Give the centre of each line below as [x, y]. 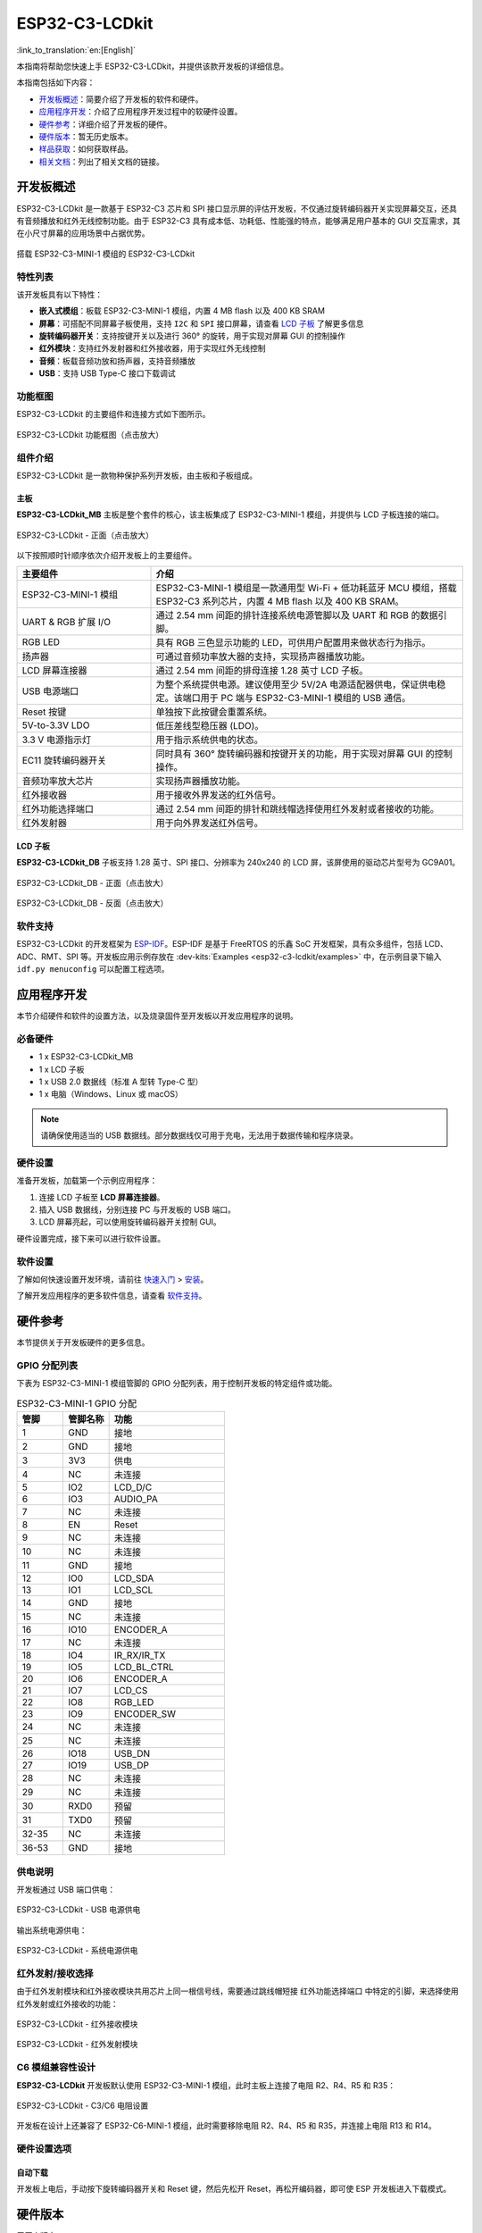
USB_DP [131, 1766]
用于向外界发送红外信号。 [209, 824]
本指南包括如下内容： [56, 83]
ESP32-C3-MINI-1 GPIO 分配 [77, 1404]
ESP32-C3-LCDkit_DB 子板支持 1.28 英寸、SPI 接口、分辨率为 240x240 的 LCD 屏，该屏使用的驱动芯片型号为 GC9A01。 [238, 863]
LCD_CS [131, 1691]
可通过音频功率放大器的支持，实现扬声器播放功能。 [263, 657]
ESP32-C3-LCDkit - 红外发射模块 [77, 2045]
